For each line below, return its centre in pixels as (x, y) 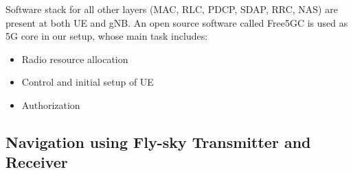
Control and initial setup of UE (88, 82)
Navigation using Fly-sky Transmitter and (158, 141)
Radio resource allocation (75, 59)
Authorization (51, 104)
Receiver (37, 162)
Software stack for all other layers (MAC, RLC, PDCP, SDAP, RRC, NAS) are (172, 9)
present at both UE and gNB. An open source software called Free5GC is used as (177, 22)
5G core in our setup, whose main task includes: (107, 36)
